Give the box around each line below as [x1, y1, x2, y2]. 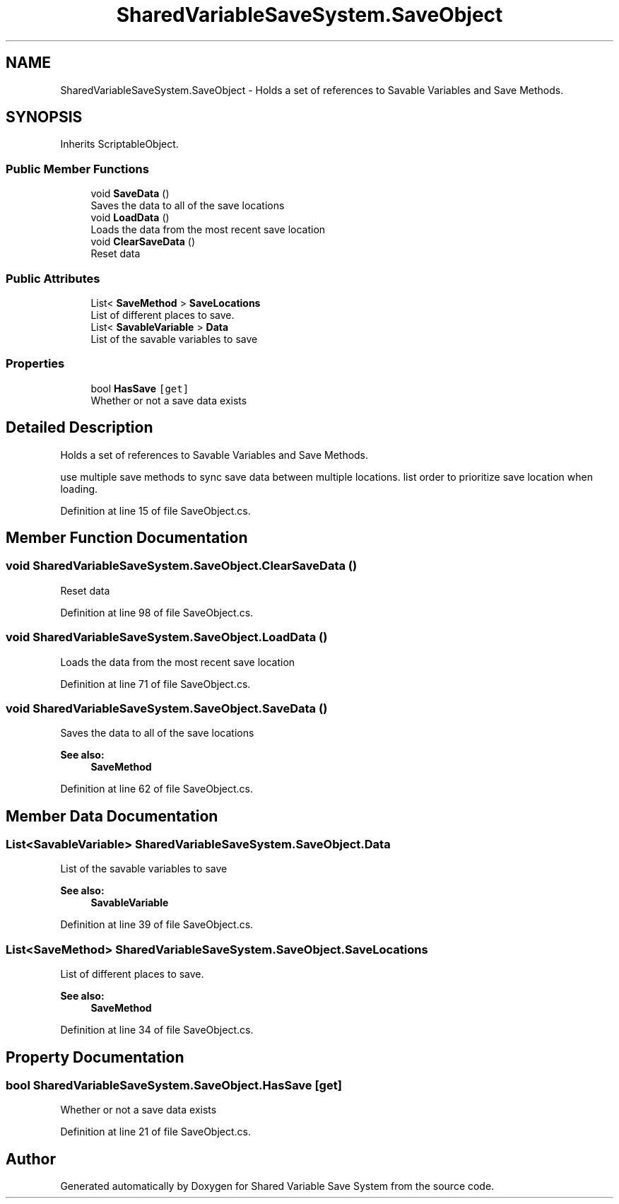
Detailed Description [6, 419, 153, 437]
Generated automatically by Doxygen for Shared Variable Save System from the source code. [60, 1180, 495, 1193]
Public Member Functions [6, 161, 149, 176]
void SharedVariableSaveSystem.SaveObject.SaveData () [6, 701, 328, 715]
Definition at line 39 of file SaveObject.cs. [60, 918, 254, 931]
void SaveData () [90, 187, 170, 200]
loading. [60, 482, 98, 495]
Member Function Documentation [6, 528, 248, 547]
